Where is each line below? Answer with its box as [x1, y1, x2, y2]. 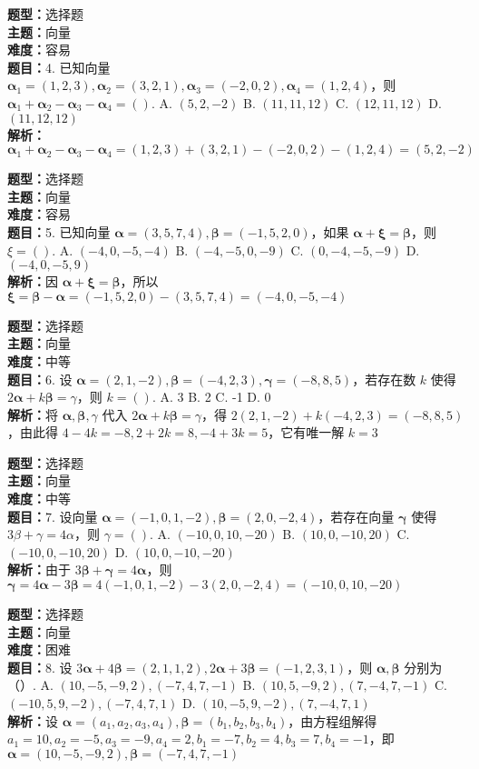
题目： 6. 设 [7, 369, 73, 388]
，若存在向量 [318, 506, 395, 525]
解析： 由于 [7, 560, 71, 579]
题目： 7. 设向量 [7, 506, 98, 525]
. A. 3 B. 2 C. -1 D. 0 [152, 387, 271, 406]
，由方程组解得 [288, 711, 377, 730]
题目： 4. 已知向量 [7, 57, 111, 76]
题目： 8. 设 [7, 657, 73, 676]
